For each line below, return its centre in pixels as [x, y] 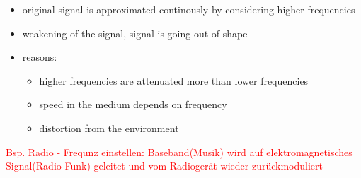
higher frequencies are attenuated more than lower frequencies [174, 80]
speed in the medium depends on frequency [133, 104]
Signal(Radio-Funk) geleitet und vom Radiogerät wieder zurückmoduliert [165, 166]
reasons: [40, 57]
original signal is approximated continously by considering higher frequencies [189, 9]
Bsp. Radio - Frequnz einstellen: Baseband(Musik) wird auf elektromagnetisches [179, 152]
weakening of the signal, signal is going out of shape [135, 33]
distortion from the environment [109, 127]
